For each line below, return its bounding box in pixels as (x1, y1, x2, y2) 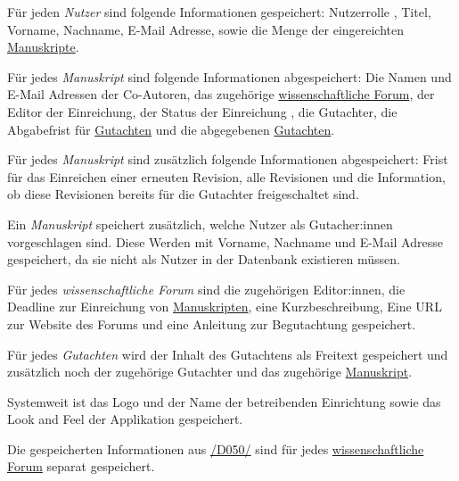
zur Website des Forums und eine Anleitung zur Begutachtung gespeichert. (7, 314, 416, 333)
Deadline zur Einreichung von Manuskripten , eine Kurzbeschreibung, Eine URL (7, 297, 442, 316)
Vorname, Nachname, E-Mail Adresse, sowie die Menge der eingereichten (7, 20, 405, 38)
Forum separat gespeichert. (7, 457, 155, 476)
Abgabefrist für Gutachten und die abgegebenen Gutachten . (7, 120, 335, 138)
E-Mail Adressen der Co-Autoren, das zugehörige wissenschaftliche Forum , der (7, 85, 435, 104)
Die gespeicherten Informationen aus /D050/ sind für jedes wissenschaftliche (7, 439, 424, 458)
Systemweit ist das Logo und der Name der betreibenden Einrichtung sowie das (7, 392, 441, 411)
